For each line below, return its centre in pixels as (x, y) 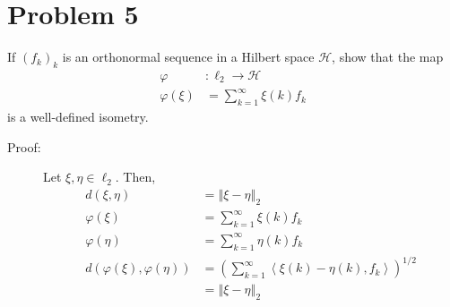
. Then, (135, 177)
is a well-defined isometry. (78, 117)
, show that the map (388, 57)
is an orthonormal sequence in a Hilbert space (188, 57)
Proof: (24, 146)
